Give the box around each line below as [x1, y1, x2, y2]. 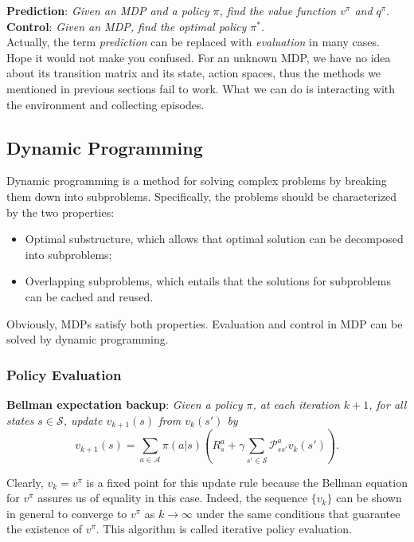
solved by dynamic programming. [6, 331, 169, 348]
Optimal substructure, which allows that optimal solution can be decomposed [25, 230, 404, 247]
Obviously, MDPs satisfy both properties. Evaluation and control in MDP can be [6, 315, 403, 332]
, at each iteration [252, 395, 340, 412]
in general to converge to [6, 505, 127, 521]
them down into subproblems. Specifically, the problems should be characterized [6, 187, 397, 204]
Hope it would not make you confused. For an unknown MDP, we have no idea [6, 49, 391, 65]
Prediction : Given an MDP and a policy [6, 2, 209, 18]
